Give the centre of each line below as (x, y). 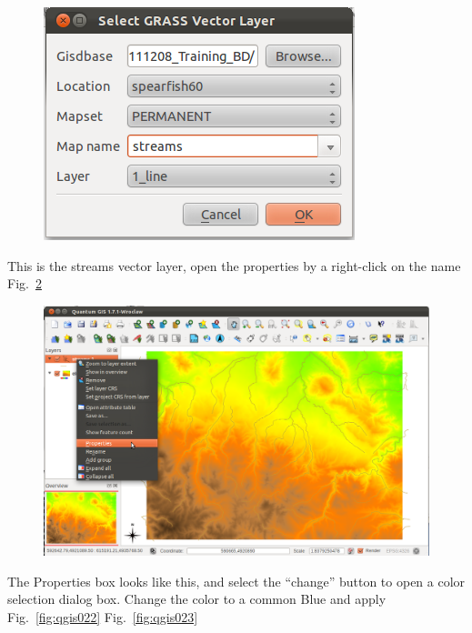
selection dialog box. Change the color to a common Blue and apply (197, 599)
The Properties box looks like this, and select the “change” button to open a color (236, 581)
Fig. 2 (25, 283)
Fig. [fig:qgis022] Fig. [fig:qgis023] (103, 616)
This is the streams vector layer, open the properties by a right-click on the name (234, 265)
